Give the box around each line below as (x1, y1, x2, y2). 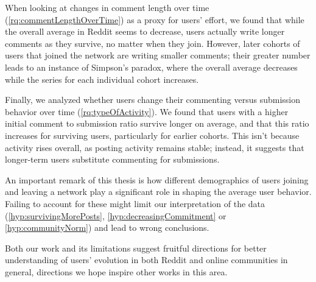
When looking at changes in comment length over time (5, 1, 209, 13)
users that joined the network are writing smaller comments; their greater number (5, 49, 311, 62)
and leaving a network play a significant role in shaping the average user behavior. (5, 185, 312, 198)
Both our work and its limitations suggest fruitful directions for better (5, 241, 267, 254)
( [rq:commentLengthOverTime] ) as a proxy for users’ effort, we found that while (5, 13, 304, 26)
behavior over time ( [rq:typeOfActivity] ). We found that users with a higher (5, 105, 289, 118)
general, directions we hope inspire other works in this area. (5, 265, 228, 278)
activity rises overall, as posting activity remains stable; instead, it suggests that (5, 141, 304, 153)
